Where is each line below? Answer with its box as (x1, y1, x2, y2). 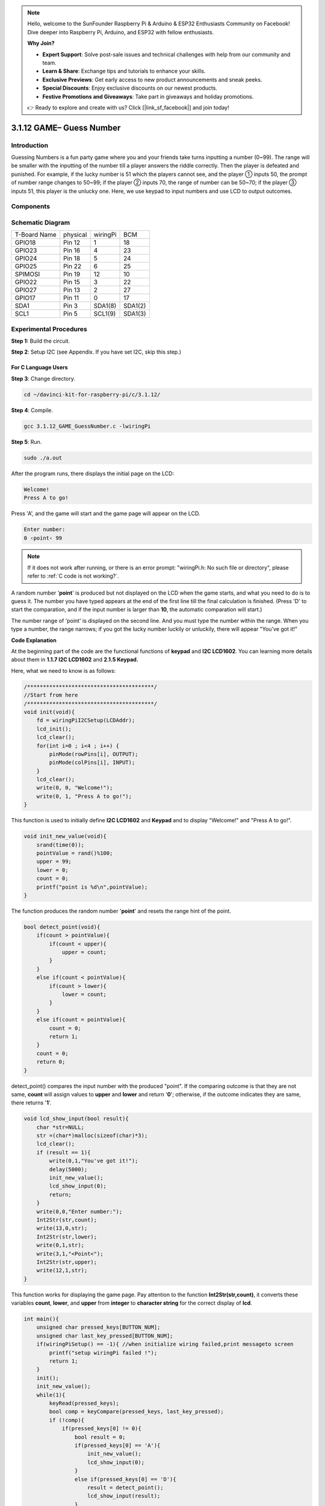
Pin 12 (63, 239, 81, 247)
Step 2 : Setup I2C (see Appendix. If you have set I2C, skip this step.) (11, 348, 182, 355)
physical (63, 231, 87, 239)
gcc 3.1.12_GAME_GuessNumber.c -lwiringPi (23, 422, 151, 430)
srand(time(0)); (36, 841, 84, 848)
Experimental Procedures (11, 325, 87, 333)
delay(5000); (49, 1166, 88, 1173)
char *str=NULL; (36, 1123, 84, 1131)
